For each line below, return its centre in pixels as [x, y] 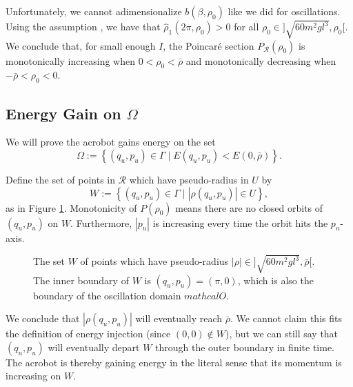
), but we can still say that [282, 334]
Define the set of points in [61, 179]
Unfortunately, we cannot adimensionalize [94, 11]
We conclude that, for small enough [81, 45]
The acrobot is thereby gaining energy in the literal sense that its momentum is [174, 362]
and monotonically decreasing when [261, 60]
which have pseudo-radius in [189, 179]
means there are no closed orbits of [249, 207]
